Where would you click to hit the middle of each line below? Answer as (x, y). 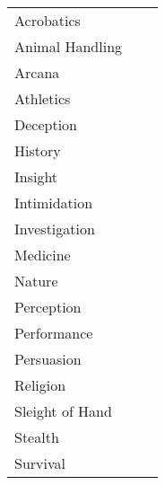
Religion (40, 385)
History (38, 150)
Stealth (37, 437)
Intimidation (54, 203)
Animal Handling (69, 46)
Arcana (37, 72)
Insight (36, 176)
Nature (36, 281)
